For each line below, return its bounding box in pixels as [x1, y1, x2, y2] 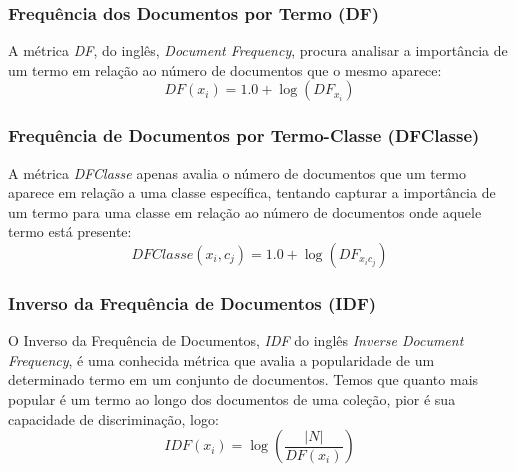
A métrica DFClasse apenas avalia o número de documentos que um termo [8, 162, 467, 183]
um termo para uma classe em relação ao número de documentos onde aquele [8, 201, 482, 222]
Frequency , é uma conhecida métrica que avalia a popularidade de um [8, 349, 435, 370]
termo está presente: [8, 221, 132, 242]
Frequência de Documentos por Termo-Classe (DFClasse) [8, 123, 480, 148]
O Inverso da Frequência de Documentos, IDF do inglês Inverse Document [8, 330, 464, 351]
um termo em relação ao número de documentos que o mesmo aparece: [8, 59, 442, 80]
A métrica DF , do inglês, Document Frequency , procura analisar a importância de [8, 40, 508, 61]
